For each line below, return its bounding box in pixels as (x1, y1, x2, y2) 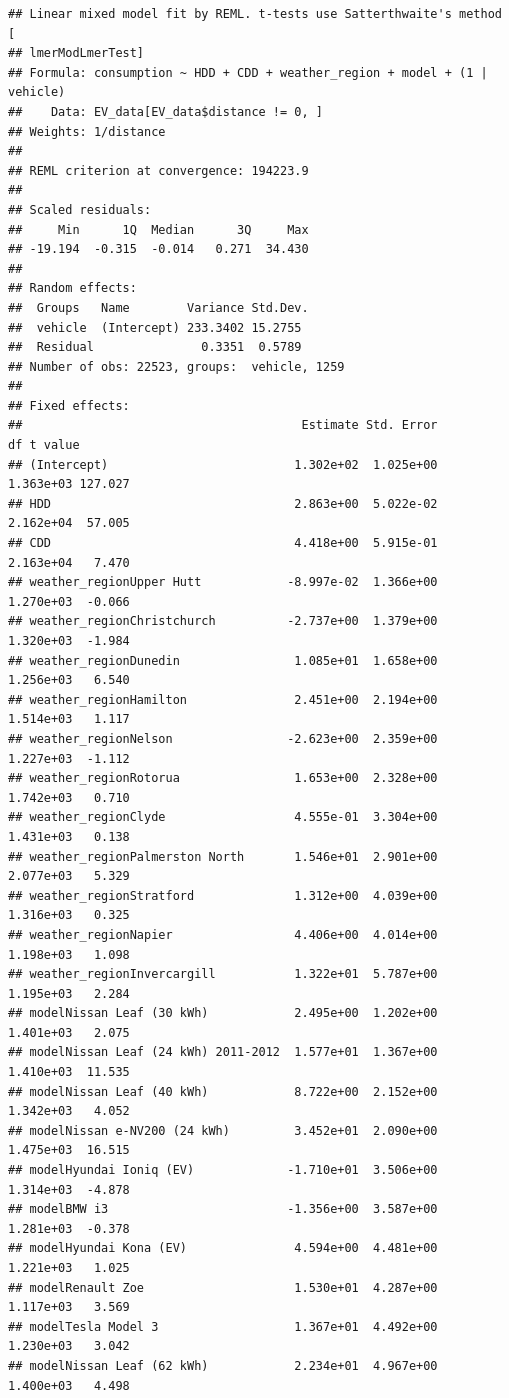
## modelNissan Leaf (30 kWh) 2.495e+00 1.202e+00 (8, 1006, 438, 1021)
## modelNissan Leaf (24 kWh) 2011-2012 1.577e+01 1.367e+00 (8, 1045, 438, 1060)
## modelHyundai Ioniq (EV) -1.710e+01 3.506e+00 (8, 1163, 438, 1178)
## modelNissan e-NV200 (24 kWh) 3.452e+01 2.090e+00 (8, 1123, 438, 1138)
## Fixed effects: (8, 398, 130, 413)
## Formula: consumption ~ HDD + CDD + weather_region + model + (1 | (8, 65, 488, 80)
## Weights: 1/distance (8, 124, 166, 139)
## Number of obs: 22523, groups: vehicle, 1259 (8, 359, 345, 374)
